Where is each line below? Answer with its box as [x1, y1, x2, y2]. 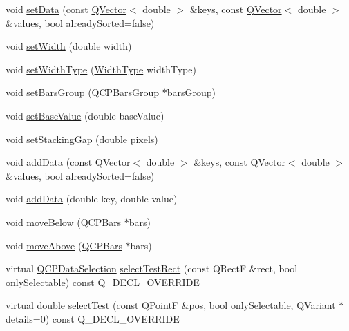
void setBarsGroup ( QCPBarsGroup [6, 85, 160, 100]
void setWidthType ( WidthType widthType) [6, 62, 196, 76]
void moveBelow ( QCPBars [6, 214, 122, 229]
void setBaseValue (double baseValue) [6, 108, 164, 122]
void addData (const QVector [6, 155, 131, 169]
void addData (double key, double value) [6, 191, 178, 206]
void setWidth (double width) [6, 39, 132, 53]
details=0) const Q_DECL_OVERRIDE [6, 311, 180, 325]
